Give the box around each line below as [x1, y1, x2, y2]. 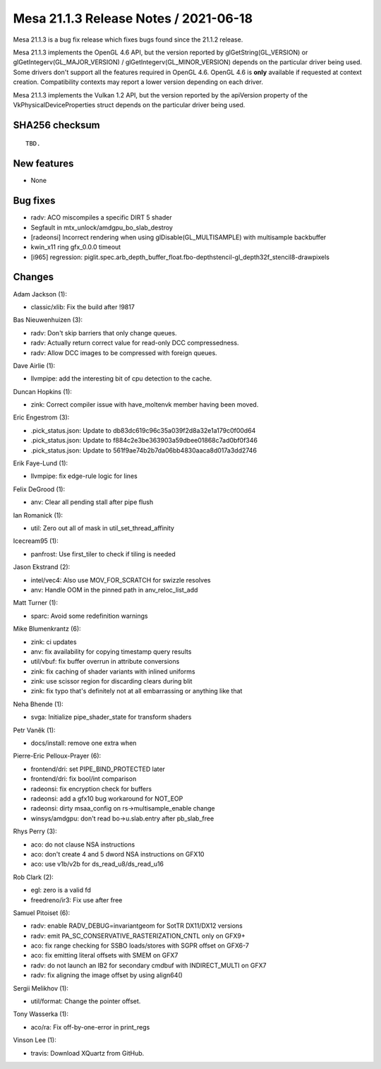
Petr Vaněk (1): [13, 726, 56, 734]
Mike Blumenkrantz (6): [13, 625, 81, 633]
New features [13, 157, 74, 169]
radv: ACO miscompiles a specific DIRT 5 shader [30, 213, 172, 222]
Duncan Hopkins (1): [13, 387, 72, 395]
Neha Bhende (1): [13, 700, 64, 708]
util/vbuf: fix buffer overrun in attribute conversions [30, 657, 180, 666]
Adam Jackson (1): [13, 289, 67, 298]
